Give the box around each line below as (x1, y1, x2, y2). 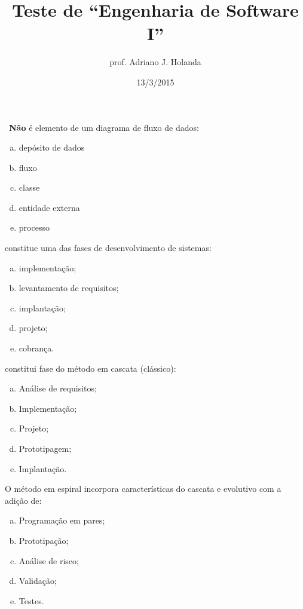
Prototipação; (19, 534, 69, 546)
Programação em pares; (19, 514, 105, 527)
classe (19, 181, 40, 194)
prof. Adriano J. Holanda (109, 56, 201, 68)
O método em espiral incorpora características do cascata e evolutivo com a (5, 482, 281, 495)
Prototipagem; (19, 442, 72, 454)
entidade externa (19, 201, 80, 213)
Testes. (19, 594, 44, 607)
